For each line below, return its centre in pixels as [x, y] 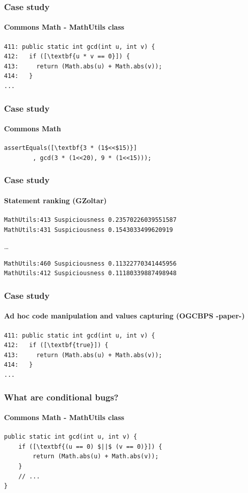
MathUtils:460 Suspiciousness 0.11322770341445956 [90, 263]
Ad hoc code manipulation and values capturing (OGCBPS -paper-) [125, 316]
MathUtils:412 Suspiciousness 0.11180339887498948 [90, 273]
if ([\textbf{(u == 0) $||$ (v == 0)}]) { [90, 446]
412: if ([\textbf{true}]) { [56, 345]
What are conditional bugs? [61, 397]
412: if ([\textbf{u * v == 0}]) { [67, 57]
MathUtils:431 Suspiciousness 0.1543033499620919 [89, 230]
